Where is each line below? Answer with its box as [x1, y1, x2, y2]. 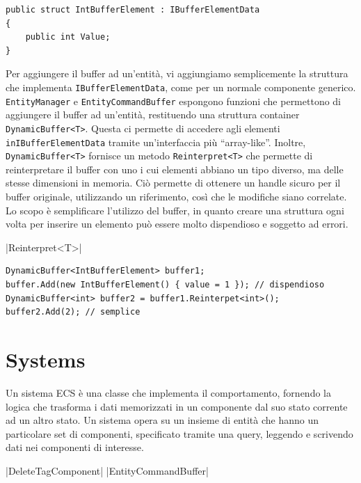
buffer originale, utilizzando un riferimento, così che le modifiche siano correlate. [6, 189, 347, 204]
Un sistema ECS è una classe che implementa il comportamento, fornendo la [6, 385, 331, 399]
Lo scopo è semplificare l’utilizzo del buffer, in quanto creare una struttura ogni [6, 203, 344, 217]
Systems [6, 345, 86, 373]
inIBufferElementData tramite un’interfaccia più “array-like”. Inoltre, [6, 134, 306, 149]
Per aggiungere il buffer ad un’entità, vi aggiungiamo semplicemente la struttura [6, 66, 348, 81]
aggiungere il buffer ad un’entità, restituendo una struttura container [6, 107, 300, 122]
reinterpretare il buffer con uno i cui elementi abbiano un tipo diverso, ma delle [6, 161, 344, 176]
